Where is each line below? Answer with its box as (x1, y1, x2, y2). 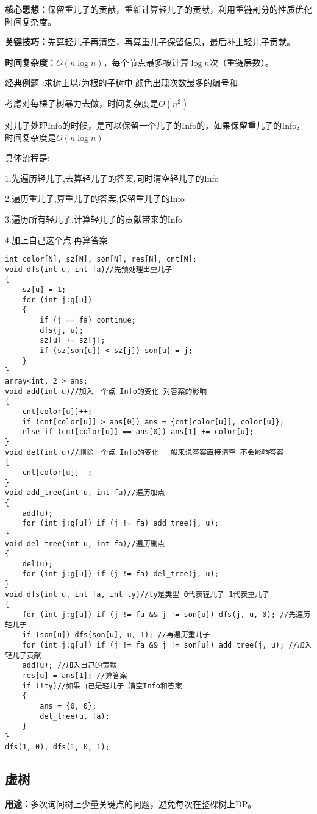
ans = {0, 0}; (40, 702, 97, 710)
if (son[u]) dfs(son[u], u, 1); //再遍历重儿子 (22, 630, 210, 640)
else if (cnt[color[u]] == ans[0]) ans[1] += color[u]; (22, 427, 254, 437)
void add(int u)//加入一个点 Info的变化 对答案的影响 (5, 387, 207, 396)
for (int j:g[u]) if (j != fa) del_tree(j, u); (22, 569, 219, 579)
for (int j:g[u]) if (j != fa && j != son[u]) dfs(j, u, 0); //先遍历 (22, 610, 310, 619)
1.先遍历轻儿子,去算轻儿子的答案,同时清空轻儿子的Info (5, 171, 219, 184)
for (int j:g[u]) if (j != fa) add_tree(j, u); (22, 519, 219, 528)
